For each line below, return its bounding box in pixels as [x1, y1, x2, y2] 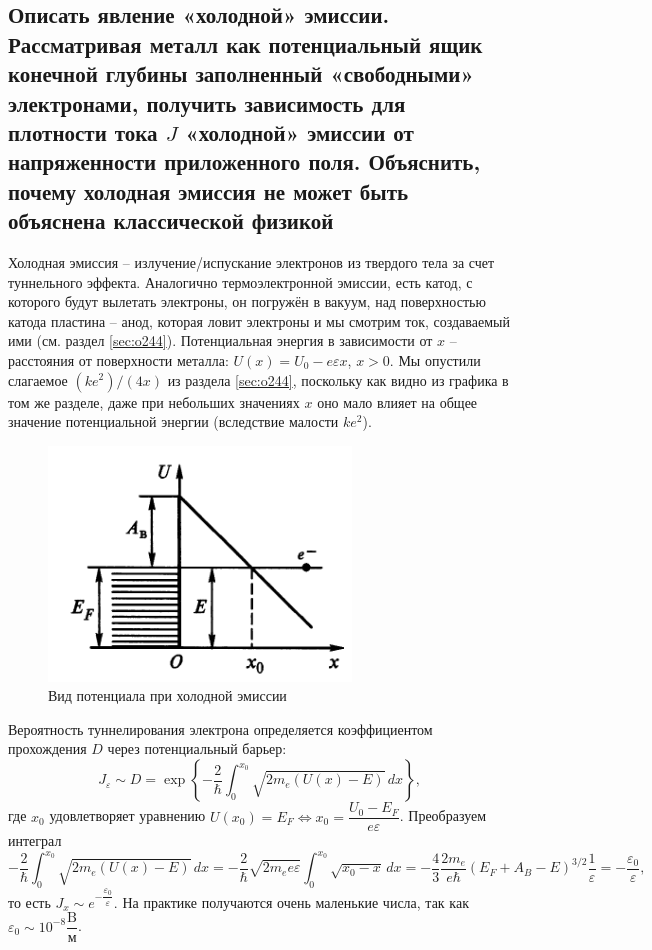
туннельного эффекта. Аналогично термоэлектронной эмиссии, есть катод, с [8, 271, 473, 292]
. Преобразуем [399, 805, 487, 826]
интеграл [8, 830, 62, 851]
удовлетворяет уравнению [49, 805, 206, 826]
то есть [8, 891, 51, 912]
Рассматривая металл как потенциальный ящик [8, 28, 483, 59]
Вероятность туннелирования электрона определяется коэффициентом [8, 718, 433, 739]
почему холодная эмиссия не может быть [8, 175, 409, 206]
